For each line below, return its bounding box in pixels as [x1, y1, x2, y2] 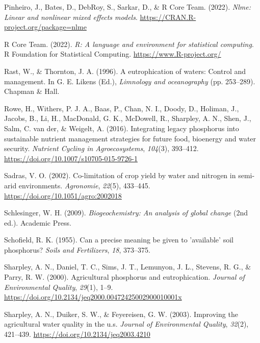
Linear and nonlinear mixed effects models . [4, 11, 138, 22]
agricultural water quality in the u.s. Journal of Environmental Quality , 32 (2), [4, 318, 249, 329]
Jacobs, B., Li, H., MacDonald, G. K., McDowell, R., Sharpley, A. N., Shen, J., [4, 113, 251, 124]
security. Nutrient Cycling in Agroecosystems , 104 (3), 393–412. [4, 143, 199, 154]
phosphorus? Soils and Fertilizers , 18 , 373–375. [4, 244, 150, 255]
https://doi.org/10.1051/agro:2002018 [4, 190, 122, 201]
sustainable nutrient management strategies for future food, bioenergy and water [4, 133, 256, 143]
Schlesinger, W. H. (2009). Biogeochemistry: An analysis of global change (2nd [4, 207, 248, 218]
